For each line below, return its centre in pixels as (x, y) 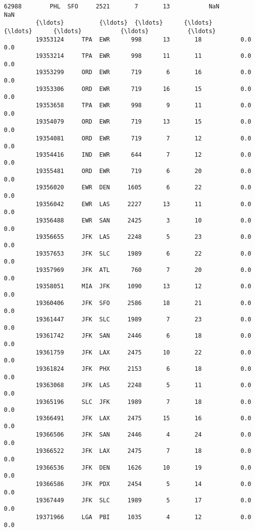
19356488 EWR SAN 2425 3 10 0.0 (144, 221)
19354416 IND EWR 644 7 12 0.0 (144, 155)
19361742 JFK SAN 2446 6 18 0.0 (144, 336)
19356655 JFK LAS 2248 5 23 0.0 (144, 237)
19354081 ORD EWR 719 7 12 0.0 (144, 138)
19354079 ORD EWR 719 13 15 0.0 (144, 122)
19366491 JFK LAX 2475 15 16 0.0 (144, 418)
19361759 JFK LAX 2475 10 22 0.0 (144, 352)
